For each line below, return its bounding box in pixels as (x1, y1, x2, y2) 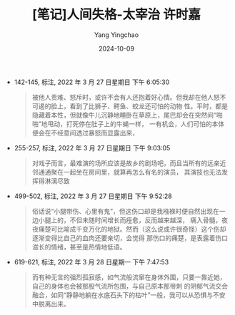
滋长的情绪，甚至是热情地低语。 (31, 242, 126, 251)
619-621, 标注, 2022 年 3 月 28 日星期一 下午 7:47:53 (14, 257, 169, 266)
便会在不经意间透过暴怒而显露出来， (31, 128, 139, 137)
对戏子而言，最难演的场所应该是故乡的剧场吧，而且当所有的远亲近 (31, 158, 226, 167)
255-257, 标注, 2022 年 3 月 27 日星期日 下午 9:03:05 (14, 143, 171, 152)
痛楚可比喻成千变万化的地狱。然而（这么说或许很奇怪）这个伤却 (38, 224, 226, 233)
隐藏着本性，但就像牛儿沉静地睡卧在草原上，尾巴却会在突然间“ (31, 110, 216, 119)
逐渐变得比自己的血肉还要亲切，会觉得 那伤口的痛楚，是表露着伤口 (31, 233, 229, 242)
